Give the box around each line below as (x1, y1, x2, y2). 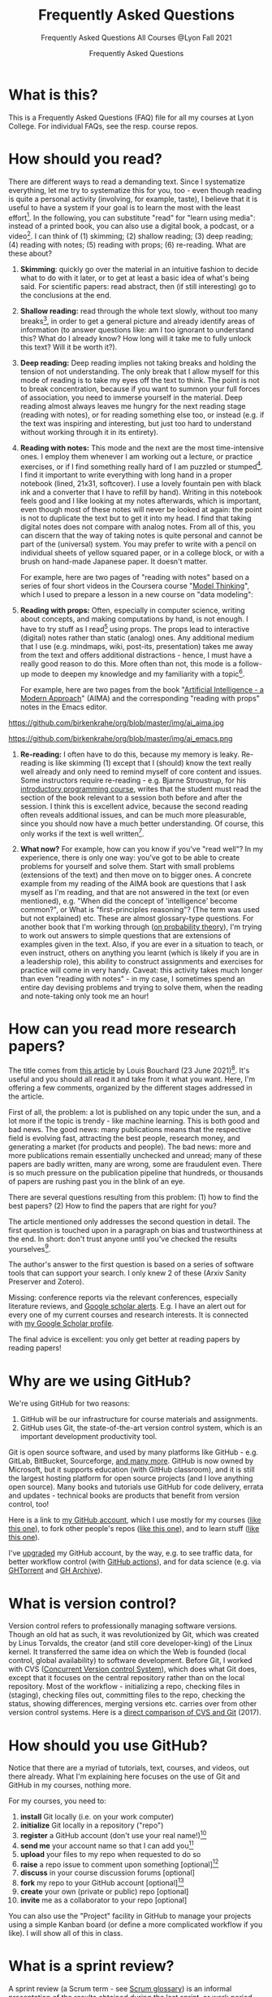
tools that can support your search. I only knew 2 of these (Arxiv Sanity (8, 1268, 247, 1278)
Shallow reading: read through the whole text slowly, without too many (19, 305, 258, 315)
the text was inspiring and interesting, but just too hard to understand (19, 418, 252, 428)
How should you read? (8, 149, 162, 168)
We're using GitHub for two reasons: (8, 1398, 131, 1408)
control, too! (8, 1499, 50, 1509)
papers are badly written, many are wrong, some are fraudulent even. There (8, 1159, 262, 1169)
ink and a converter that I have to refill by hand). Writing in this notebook (19, 487, 262, 498)
